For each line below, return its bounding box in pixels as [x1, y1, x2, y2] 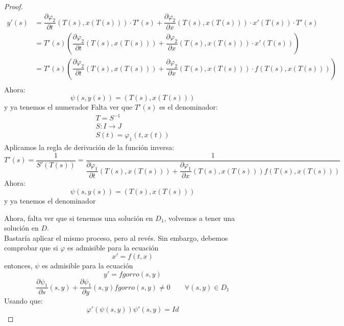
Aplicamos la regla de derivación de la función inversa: [4, 142, 175, 153]
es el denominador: [159, 102, 218, 112]
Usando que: [4, 295, 43, 306]
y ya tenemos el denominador [4, 195, 96, 206]
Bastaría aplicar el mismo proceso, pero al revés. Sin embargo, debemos [4, 232, 228, 243]
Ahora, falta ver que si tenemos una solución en [4, 212, 153, 223]
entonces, [4, 260, 33, 271]
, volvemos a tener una [164, 212, 235, 223]
